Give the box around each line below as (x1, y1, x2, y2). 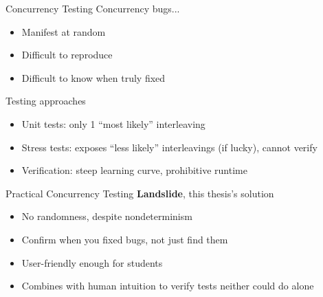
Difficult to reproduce (21, 47, 113, 62)
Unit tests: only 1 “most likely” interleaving (21, 116, 205, 131)
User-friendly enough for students (21, 255, 163, 269)
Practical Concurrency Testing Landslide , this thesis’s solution (5, 186, 274, 200)
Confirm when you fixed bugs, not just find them (21, 232, 228, 246)
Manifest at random (21, 24, 106, 38)
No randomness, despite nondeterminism (21, 209, 192, 223)
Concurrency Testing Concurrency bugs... (5, 1, 180, 15)
